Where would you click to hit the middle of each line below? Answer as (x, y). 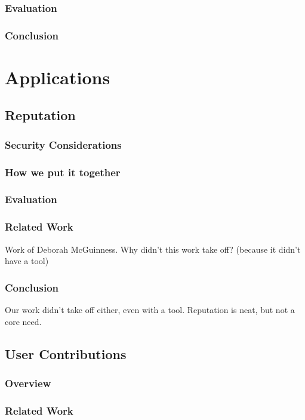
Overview (28, 383)
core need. (23, 321)
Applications (58, 77)
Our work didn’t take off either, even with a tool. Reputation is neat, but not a (150, 309)
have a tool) (27, 261)
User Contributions (66, 353)
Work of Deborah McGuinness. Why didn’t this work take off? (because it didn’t (153, 249)
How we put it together (63, 172)
